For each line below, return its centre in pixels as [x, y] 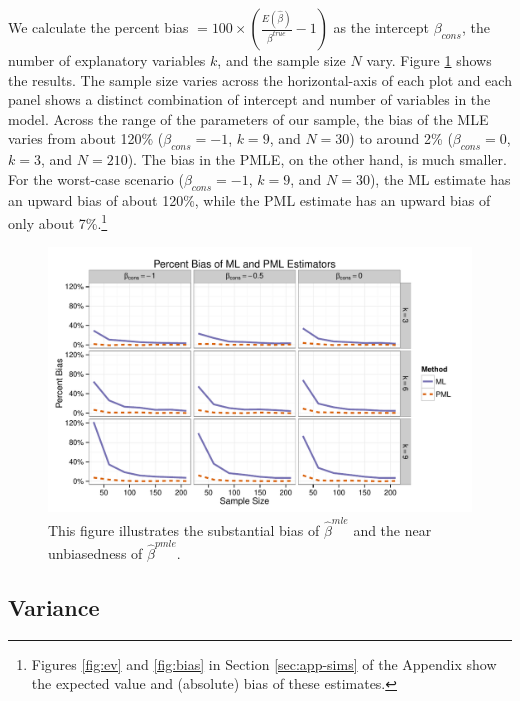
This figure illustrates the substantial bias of [184, 529]
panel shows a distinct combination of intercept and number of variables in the [249, 99]
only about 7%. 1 [58, 221]
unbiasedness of [95, 553]
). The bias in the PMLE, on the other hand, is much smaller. [317, 159]
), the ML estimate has [440, 178]
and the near [392, 529]
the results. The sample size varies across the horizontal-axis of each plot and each [260, 79]
